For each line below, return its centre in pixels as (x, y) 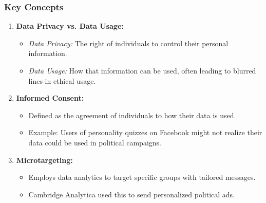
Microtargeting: (44, 160)
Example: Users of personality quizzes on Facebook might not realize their (145, 132)
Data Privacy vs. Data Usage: (70, 26)
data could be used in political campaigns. (95, 142)
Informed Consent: (50, 98)
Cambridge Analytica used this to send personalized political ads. (132, 194)
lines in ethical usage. (62, 80)
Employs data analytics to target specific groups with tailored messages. (142, 177)
